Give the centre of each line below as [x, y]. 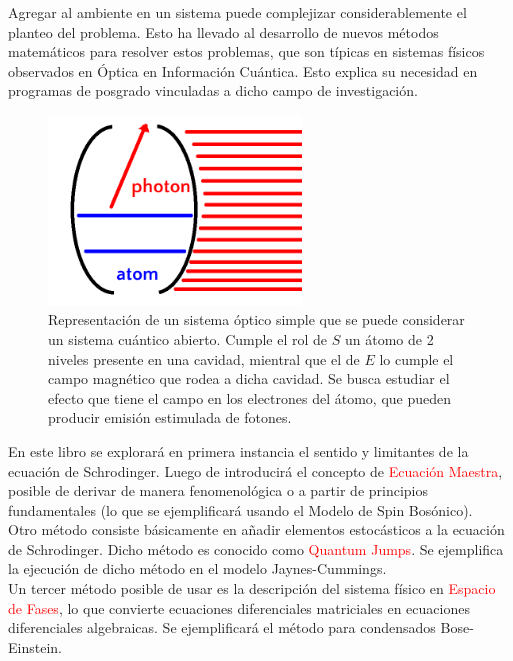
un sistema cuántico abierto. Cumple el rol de [188, 338]
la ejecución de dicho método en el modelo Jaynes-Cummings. [197, 568]
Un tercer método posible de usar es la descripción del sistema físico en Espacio [252, 588]
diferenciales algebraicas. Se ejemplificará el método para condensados [222, 627]
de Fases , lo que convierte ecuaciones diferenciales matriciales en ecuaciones [239, 607]
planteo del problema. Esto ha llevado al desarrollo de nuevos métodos [223, 31]
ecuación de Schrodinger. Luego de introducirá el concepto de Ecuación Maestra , [255, 470]
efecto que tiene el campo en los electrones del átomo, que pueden [250, 397]
